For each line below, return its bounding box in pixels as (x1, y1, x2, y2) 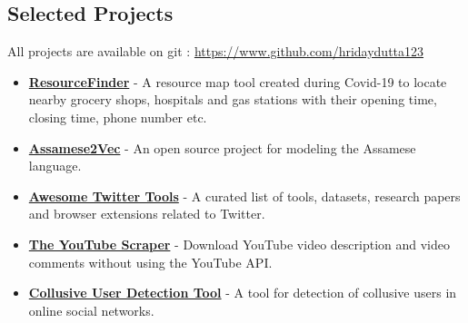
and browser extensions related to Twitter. (28, 204, 265, 223)
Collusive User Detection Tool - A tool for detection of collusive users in (28, 283, 457, 302)
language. (28, 156, 82, 175)
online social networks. (28, 300, 154, 319)
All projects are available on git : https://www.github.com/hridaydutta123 (7, 42, 424, 61)
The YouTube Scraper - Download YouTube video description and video (28, 234, 450, 253)
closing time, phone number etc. (28, 107, 207, 126)
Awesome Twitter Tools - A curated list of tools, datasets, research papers (28, 186, 461, 205)
